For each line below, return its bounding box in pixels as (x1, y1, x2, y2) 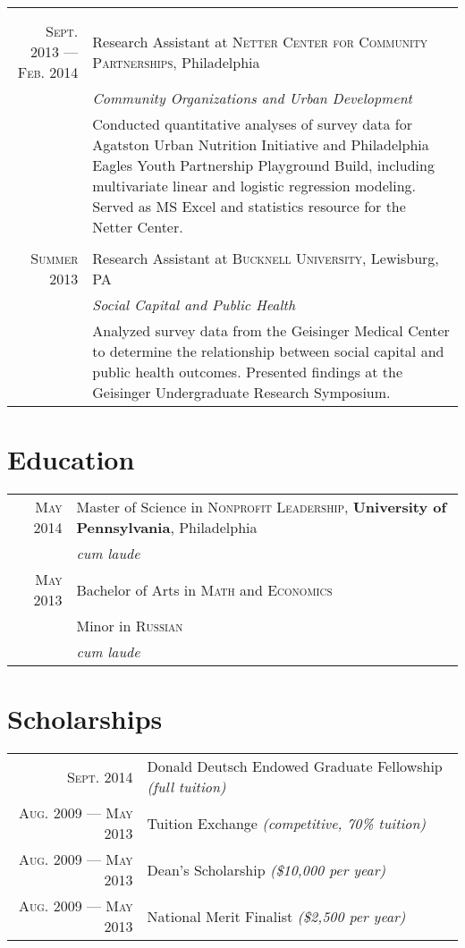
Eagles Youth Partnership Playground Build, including (92, 155, 435, 175)
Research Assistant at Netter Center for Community (92, 30, 428, 52)
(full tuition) (147, 776, 226, 798)
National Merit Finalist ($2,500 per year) (147, 905, 406, 927)
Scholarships (7, 700, 163, 737)
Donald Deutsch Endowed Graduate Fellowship (147, 756, 443, 777)
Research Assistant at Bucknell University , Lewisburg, (92, 248, 439, 268)
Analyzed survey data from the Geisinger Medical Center (92, 320, 450, 341)
